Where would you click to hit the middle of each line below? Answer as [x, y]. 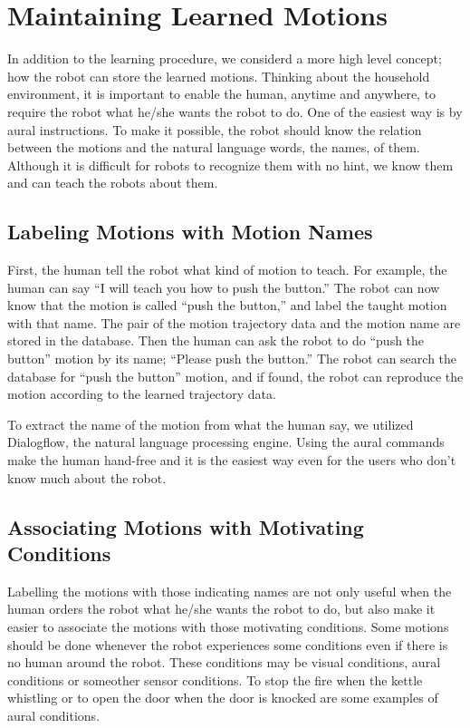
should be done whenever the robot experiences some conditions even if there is [228, 644]
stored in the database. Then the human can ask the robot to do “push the [216, 340]
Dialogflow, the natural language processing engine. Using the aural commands [226, 442]
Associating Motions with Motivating [186, 526]
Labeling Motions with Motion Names [190, 232]
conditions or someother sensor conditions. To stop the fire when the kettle [215, 679]
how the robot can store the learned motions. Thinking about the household [219, 76]
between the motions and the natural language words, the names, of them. [214, 147]
